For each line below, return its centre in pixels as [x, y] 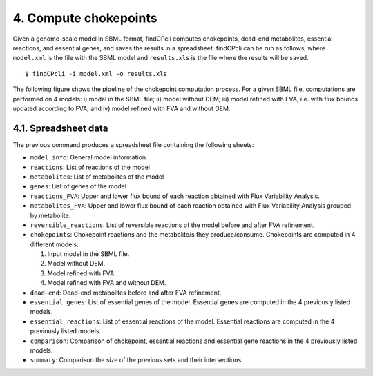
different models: [54, 244]
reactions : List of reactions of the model [90, 167]
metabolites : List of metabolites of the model [97, 177]
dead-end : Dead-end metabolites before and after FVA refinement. [126, 293]
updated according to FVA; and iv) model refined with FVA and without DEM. [122, 108]
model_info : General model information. [89, 157]
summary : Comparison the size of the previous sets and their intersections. [136, 360]
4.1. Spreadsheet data [60, 128]
